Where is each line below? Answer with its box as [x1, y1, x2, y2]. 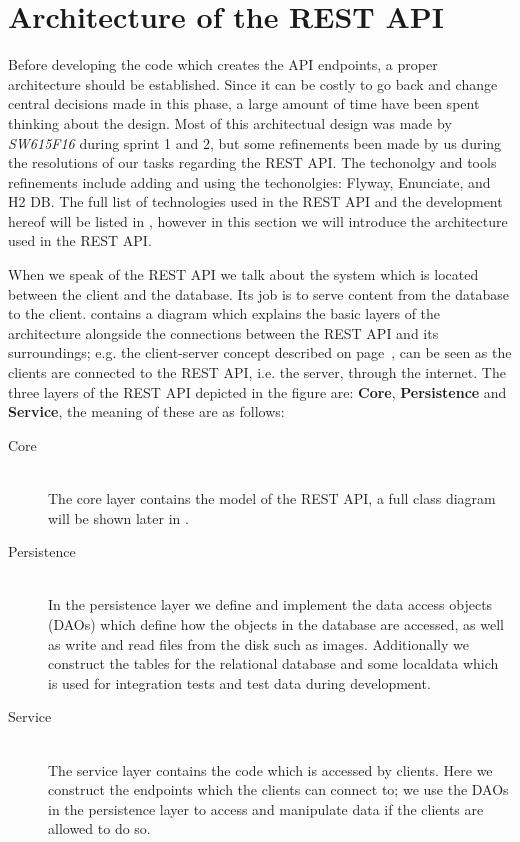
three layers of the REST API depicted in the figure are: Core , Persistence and [8, 381, 507, 402]
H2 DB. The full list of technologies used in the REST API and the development [8, 191, 503, 212]
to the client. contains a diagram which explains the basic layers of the [8, 303, 441, 324]
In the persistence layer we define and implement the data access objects [48, 594, 493, 615]
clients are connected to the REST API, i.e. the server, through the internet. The [8, 362, 506, 383]
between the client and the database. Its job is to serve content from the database [8, 283, 509, 304]
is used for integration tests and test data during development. [48, 672, 431, 693]
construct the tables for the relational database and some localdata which [48, 653, 499, 674]
